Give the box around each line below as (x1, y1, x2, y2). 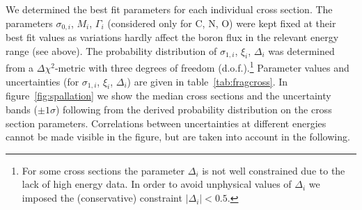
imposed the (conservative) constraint (22, 191, 182, 205)
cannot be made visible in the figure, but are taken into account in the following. (6, 129, 350, 144)
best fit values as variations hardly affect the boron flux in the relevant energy (6, 30, 339, 45)
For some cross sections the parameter (22, 163, 185, 177)
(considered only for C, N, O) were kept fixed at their (107, 15, 336, 30)
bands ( (6, 102, 38, 117)
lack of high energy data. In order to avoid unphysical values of (22, 177, 292, 191)
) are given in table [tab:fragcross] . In (127, 74, 288, 88)
